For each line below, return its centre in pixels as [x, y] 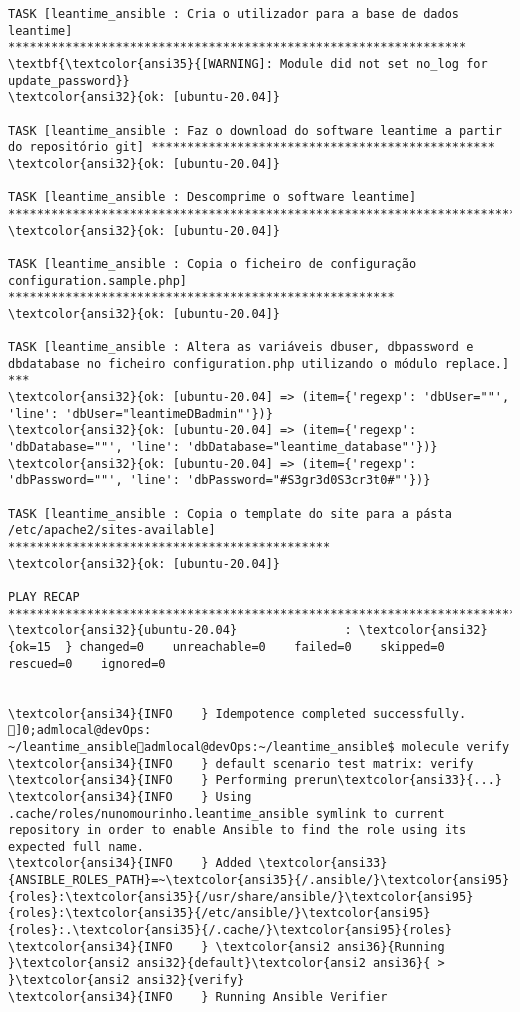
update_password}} [69, 80]
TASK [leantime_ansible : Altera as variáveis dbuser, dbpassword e [241, 347]
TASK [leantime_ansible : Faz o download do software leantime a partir [255, 130]
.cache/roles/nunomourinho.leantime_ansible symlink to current [226, 813]
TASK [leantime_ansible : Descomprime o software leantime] [212, 197]
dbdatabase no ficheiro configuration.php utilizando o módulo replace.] [259, 363]
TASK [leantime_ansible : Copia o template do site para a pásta [230, 513]
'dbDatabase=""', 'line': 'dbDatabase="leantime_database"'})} [223, 447]
